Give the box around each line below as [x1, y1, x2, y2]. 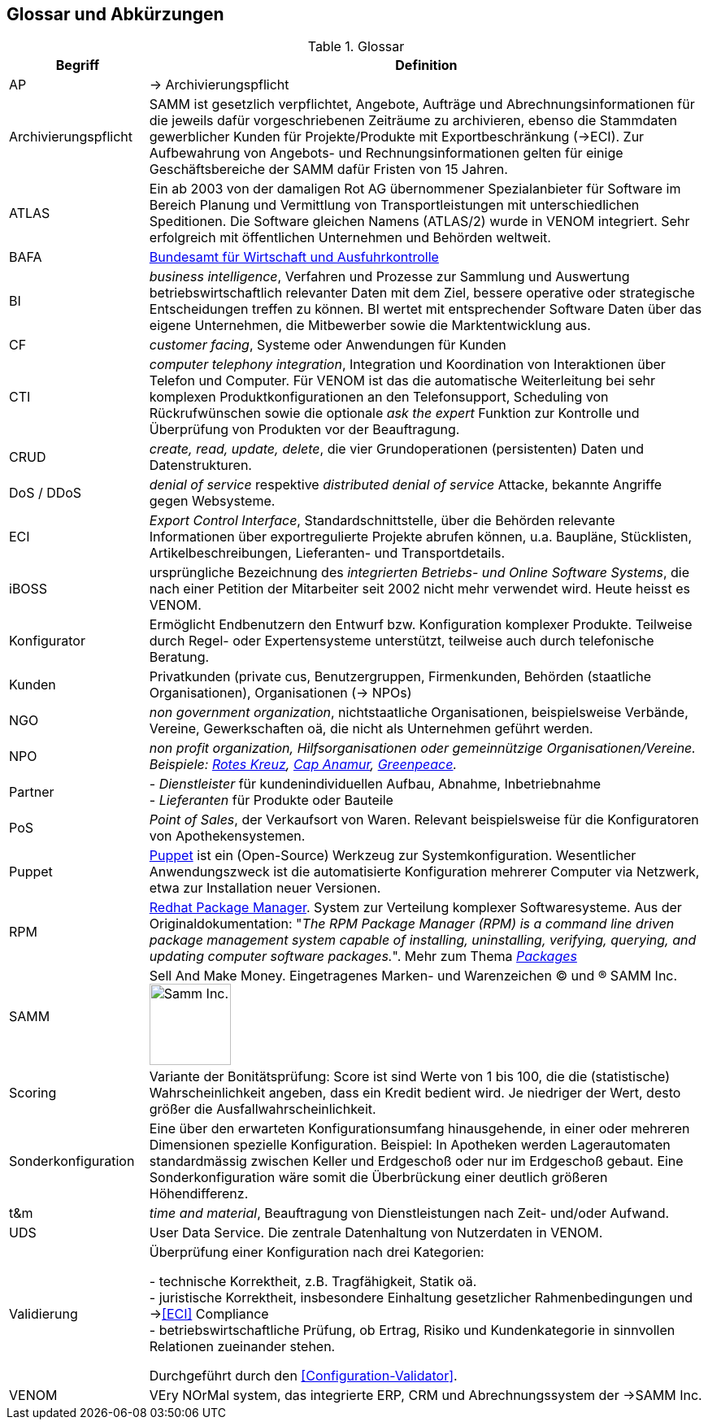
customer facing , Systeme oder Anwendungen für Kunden [149, 337, 506, 354]
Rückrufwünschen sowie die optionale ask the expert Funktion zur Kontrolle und [149, 405, 640, 422]
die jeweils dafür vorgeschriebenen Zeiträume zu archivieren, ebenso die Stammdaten [149, 112, 678, 129]
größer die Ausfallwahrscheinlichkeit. [149, 1101, 376, 1118]
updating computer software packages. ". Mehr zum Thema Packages [149, 948, 577, 965]
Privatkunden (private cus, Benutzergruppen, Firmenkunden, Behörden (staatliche [149, 668, 651, 685]
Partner [9, 784, 54, 801]
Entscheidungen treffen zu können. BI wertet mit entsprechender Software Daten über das [149, 301, 702, 318]
